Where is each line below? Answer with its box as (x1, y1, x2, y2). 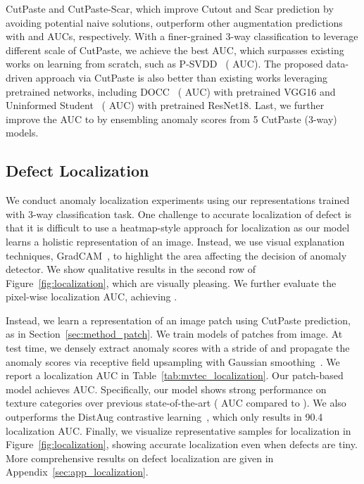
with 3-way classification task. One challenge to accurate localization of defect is (6, 206, 352, 221)
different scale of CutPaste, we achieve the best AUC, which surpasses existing (6, 42, 344, 57)
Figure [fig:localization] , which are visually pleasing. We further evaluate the (6, 275, 337, 290)
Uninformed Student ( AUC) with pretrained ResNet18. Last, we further (6, 98, 325, 113)
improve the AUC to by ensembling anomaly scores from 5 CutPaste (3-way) (6, 111, 337, 126)
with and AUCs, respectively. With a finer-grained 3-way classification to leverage (6, 29, 358, 44)
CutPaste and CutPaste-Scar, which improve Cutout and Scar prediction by (6, 1, 334, 15)
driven (6, 70, 33, 84)
